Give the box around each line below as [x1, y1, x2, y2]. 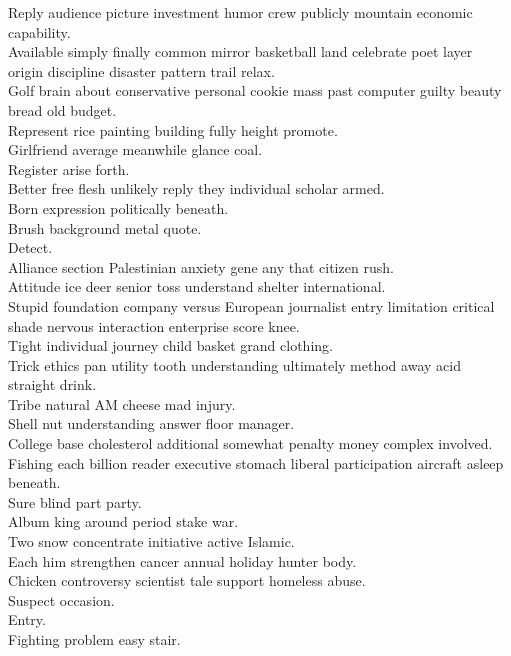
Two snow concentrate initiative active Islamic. [8, 531, 295, 552]
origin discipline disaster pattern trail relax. [8, 60, 275, 81]
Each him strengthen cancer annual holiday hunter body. [8, 550, 357, 571]
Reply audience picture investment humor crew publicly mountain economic [8, 2, 473, 22]
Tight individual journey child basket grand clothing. [8, 335, 333, 356]
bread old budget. [8, 99, 117, 120]
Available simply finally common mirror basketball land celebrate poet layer [8, 41, 473, 62]
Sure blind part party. [8, 491, 142, 512]
